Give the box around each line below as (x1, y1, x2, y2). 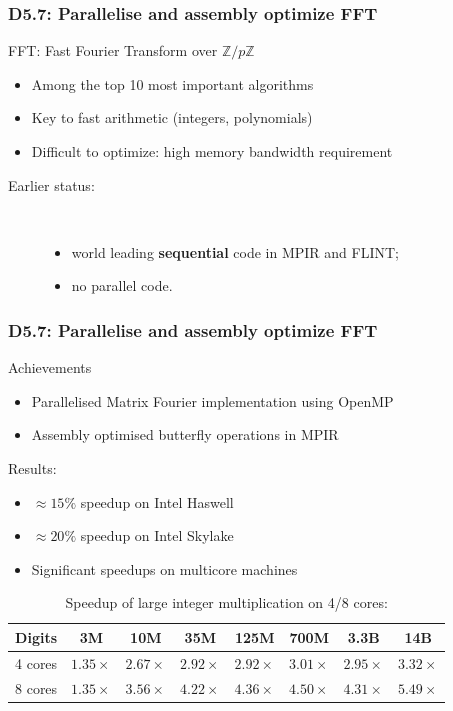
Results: (8, 457, 57, 478)
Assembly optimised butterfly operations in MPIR (31, 424, 339, 445)
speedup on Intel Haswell (80, 491, 234, 512)
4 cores (15, 652, 58, 673)
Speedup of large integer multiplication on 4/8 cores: (65, 592, 388, 613)
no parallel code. (71, 275, 173, 296)
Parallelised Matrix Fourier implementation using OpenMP (31, 390, 394, 411)
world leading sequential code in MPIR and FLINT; (71, 241, 399, 262)
